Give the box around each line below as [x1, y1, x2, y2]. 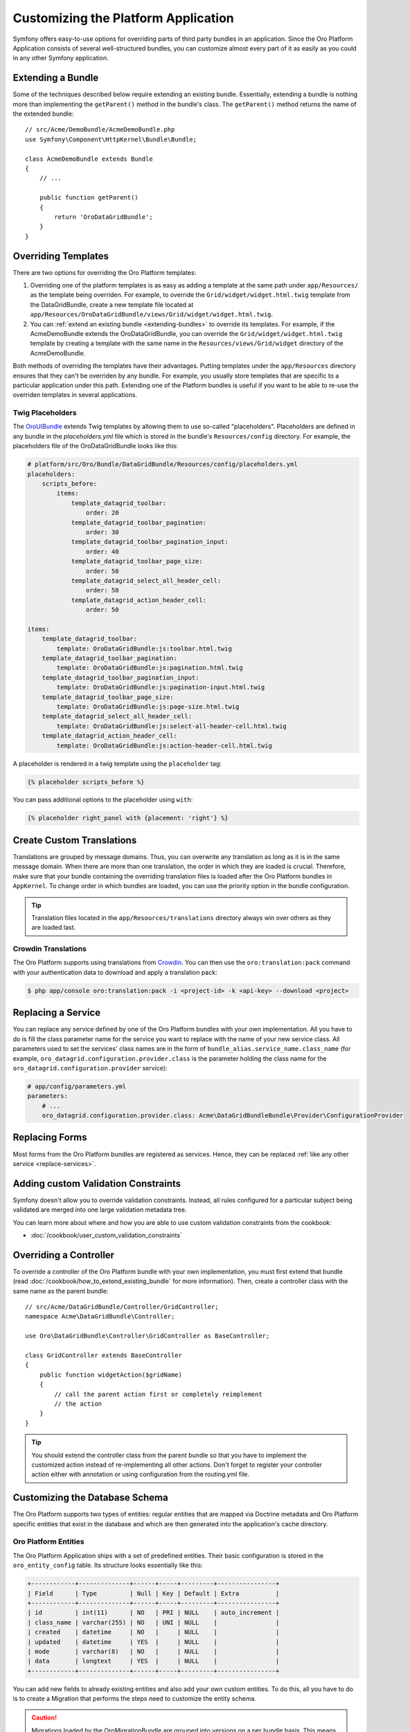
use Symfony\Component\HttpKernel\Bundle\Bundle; [25, 135, 197, 143]
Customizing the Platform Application [12, 10, 235, 26]
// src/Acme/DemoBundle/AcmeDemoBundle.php [25, 125, 175, 134]
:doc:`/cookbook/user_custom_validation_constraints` [30, 1231, 183, 1239]
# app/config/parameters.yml [27, 1082, 127, 1090]
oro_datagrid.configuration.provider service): [12, 1063, 168, 1072]
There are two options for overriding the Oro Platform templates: [12, 268, 197, 276]
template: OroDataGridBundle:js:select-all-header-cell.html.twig [56, 722, 287, 730]
